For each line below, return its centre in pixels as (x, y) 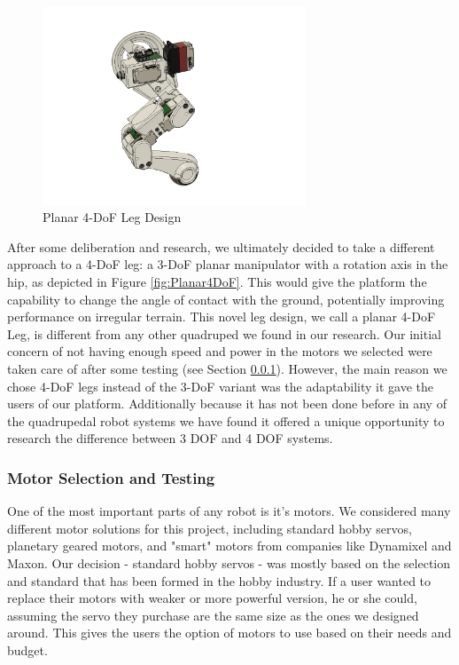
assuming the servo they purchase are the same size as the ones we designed (213, 615)
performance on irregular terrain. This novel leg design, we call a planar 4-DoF (222, 317)
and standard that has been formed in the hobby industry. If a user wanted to (219, 580)
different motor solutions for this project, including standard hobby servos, (210, 528)
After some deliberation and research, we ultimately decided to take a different (221, 246)
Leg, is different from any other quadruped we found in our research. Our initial (224, 333)
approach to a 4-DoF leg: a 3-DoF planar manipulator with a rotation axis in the (228, 264)
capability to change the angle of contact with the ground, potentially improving (226, 299)
